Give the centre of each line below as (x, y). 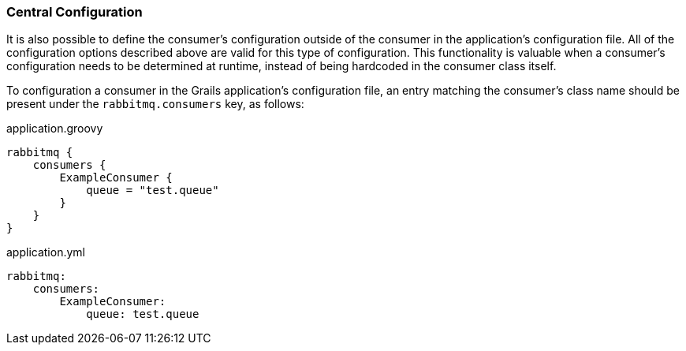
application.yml (46, 252)
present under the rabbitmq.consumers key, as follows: (155, 104)
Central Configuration (75, 12)
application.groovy (55, 129)
